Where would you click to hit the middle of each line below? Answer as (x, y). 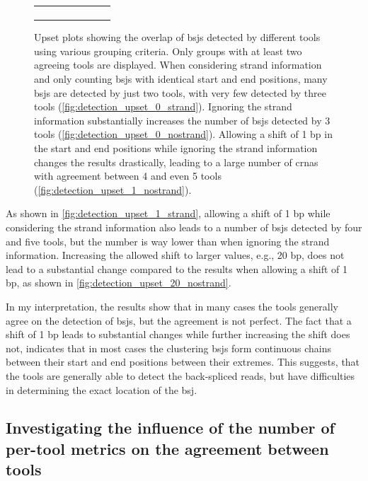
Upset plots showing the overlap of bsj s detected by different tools (177, 37)
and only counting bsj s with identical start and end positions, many (181, 79)
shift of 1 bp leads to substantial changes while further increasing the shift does (178, 334)
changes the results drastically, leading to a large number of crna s (176, 162)
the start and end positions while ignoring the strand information (176, 148)
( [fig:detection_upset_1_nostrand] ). (113, 189)
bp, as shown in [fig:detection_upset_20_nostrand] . (119, 283)
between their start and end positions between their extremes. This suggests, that (183, 362)
